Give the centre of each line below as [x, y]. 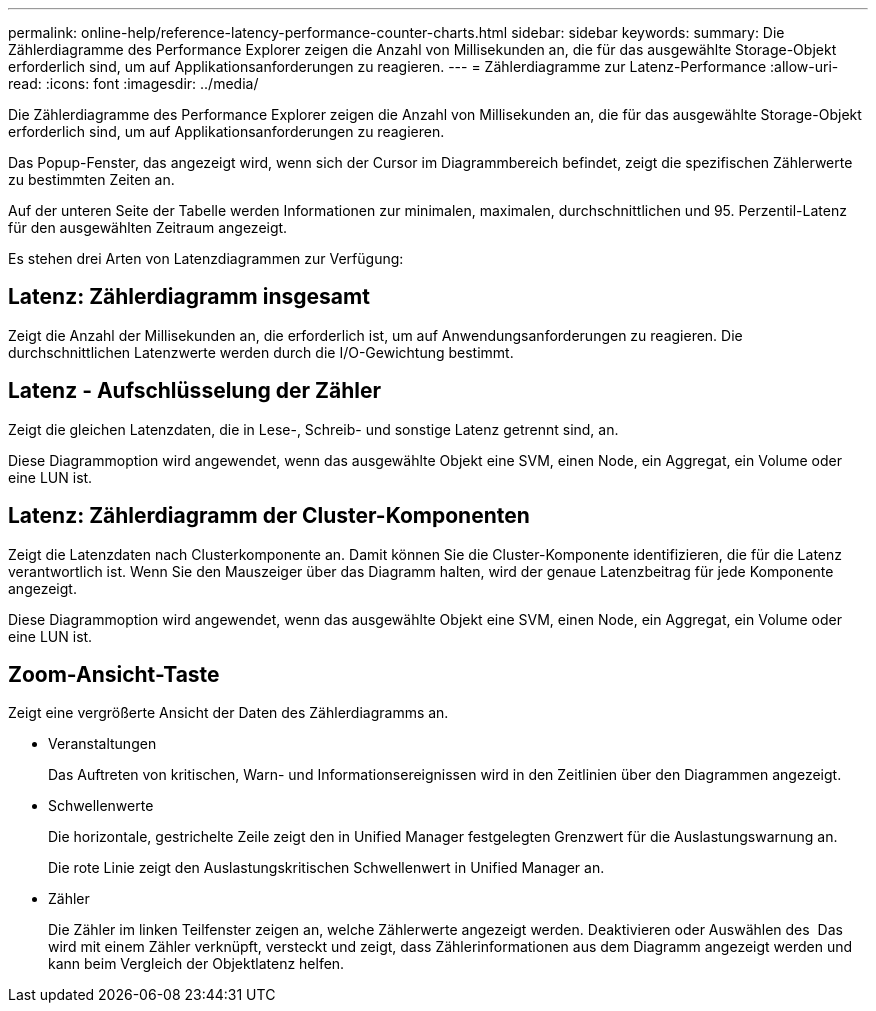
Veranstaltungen [102, 744]
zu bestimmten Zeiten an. [91, 179]
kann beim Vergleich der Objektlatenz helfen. [196, 964]
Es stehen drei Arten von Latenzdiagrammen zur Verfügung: [206, 258]
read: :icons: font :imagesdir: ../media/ [133, 83]
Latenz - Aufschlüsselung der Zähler [194, 391]
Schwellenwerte [101, 806]
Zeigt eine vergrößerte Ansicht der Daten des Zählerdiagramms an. [228, 713]
